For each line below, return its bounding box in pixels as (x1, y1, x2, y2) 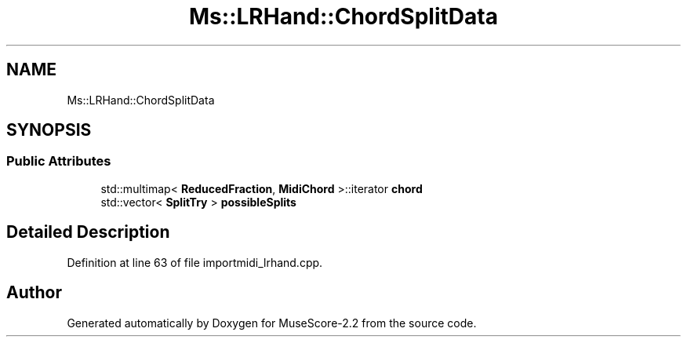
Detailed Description (6, 222, 170, 243)
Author (6, 283, 62, 303)
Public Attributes (6, 153, 111, 170)
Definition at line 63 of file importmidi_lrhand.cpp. (67, 255, 323, 269)
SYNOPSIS (6, 120, 92, 140)
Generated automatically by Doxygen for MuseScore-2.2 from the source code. (67, 316, 477, 330)
